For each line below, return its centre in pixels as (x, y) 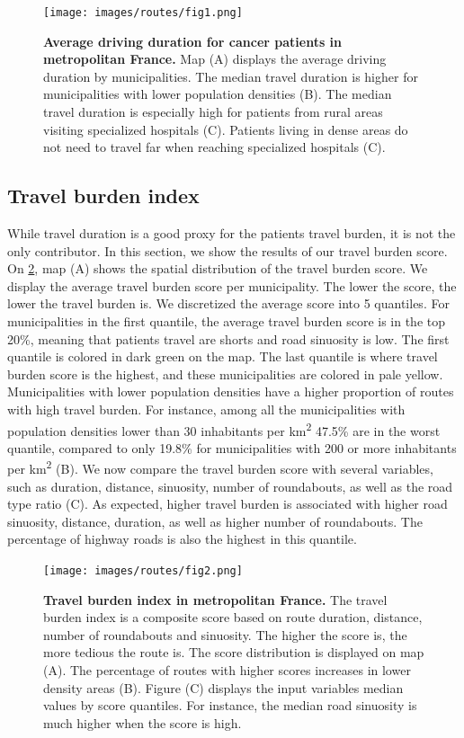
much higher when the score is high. (143, 722)
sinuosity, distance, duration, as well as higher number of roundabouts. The (215, 521)
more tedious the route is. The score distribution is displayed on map (234, 652)
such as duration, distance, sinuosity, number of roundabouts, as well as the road (230, 486)
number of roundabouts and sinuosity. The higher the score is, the (225, 634)
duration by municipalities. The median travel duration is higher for (231, 76)
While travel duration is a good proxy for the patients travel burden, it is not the (232, 233)
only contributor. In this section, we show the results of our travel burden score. (228, 250)
